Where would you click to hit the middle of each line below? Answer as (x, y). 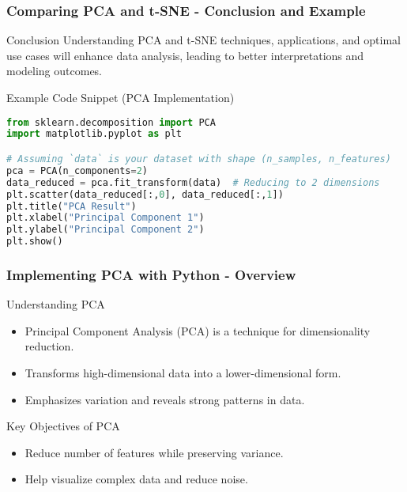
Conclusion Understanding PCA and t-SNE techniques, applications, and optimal (203, 40)
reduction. (49, 346)
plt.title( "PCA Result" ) (72, 206)
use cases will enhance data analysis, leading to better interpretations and (185, 55)
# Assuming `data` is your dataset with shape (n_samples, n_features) (199, 159)
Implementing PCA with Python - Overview (151, 274)
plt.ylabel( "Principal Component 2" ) (106, 230)
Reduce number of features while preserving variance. (154, 452)
